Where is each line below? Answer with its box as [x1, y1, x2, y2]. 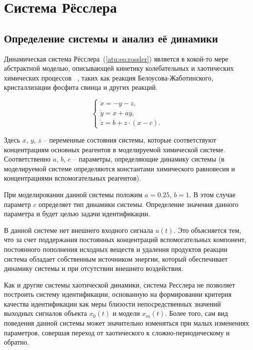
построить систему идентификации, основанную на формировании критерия [4, 289, 231, 299]
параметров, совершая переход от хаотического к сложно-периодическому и [4, 327, 230, 337]
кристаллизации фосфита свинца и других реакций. [4, 82, 158, 92]
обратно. [4, 337, 29, 347]
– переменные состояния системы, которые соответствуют [43, 134, 216, 144]
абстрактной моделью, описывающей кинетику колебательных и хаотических [4, 63, 234, 73]
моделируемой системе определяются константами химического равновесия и [4, 163, 235, 173]
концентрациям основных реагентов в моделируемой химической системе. [4, 144, 226, 154]
